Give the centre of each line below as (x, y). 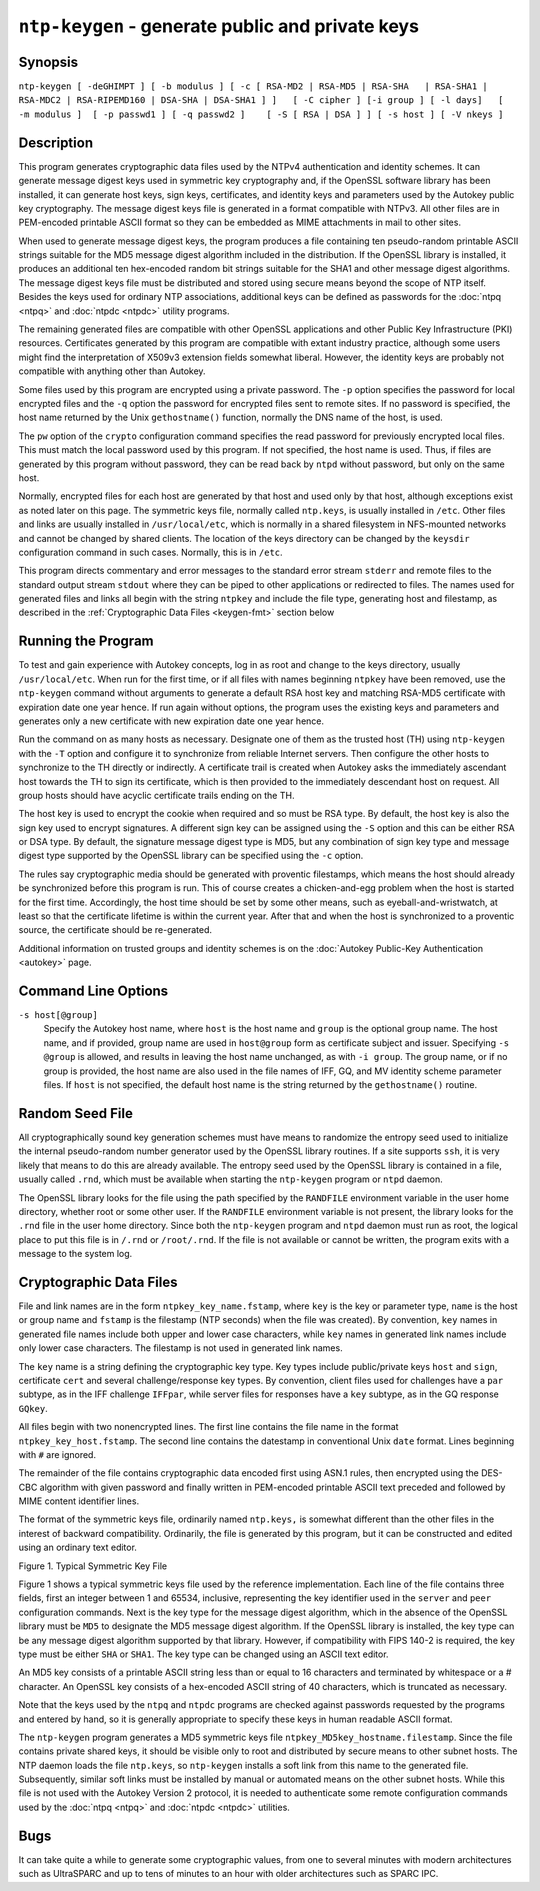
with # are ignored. (57, 1454)
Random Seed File (76, 1113)
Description (56, 142)
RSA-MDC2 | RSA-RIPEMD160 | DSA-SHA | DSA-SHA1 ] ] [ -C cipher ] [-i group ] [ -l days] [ (261, 100)
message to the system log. (75, 1254)
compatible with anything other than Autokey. (112, 371)
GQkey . (33, 1408)
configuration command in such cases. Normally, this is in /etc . (151, 552)
